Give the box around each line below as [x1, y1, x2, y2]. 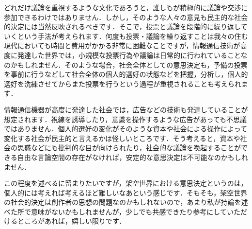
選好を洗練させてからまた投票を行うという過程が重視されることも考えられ [4, 78, 241, 88]
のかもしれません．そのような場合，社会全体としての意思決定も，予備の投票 [4, 59, 248, 70]
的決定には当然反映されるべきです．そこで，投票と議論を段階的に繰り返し [4, 21, 241, 32]
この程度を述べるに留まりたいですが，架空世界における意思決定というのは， [4, 178, 248, 188]
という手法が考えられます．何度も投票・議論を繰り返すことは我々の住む [17, 31, 248, 41]
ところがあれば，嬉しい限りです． [17, 216, 126, 226]
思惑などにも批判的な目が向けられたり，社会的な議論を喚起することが [17, 142, 241, 153]
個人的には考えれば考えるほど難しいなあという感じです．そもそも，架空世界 [4, 187, 248, 197]
